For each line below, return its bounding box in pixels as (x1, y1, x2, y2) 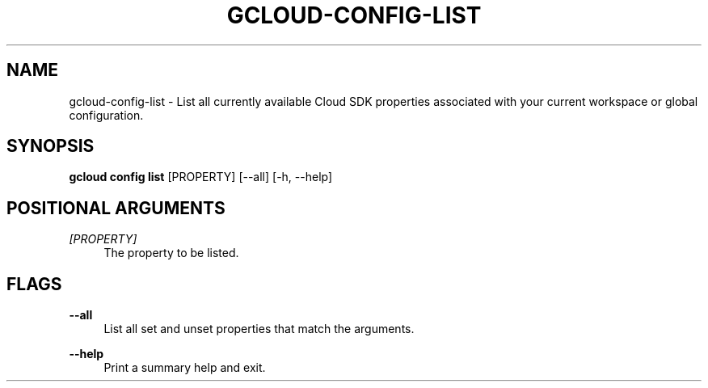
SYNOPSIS (6, 136, 95, 157)
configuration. (69, 108, 144, 122)
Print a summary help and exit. (103, 361, 266, 375)
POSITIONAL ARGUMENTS (6, 197, 225, 218)
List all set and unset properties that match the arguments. (103, 322, 415, 336)
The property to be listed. (103, 246, 239, 260)
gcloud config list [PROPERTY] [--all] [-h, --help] (69, 170, 333, 184)
